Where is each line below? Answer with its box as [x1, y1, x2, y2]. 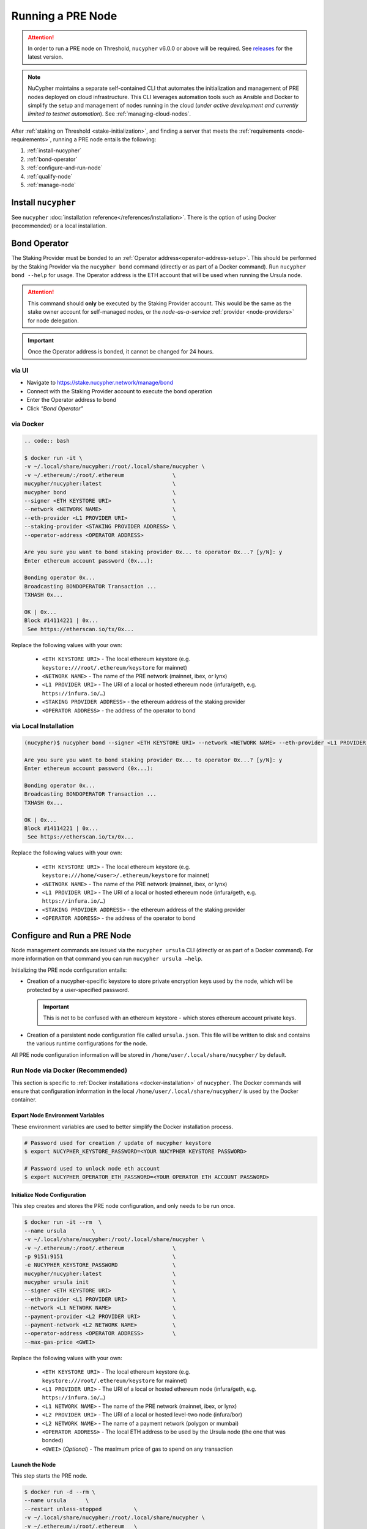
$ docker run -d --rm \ [24, 1489, 96, 1495]
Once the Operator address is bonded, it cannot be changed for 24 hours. [28, 348, 214, 355]
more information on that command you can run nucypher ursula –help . [11, 955, 203, 963]
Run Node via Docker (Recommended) [11, 1066, 128, 1075]
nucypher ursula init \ [24, 1279, 176, 1286]
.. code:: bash [24, 437, 70, 445]
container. [11, 1096, 37, 1103]
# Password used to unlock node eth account [24, 1165, 160, 1172]
